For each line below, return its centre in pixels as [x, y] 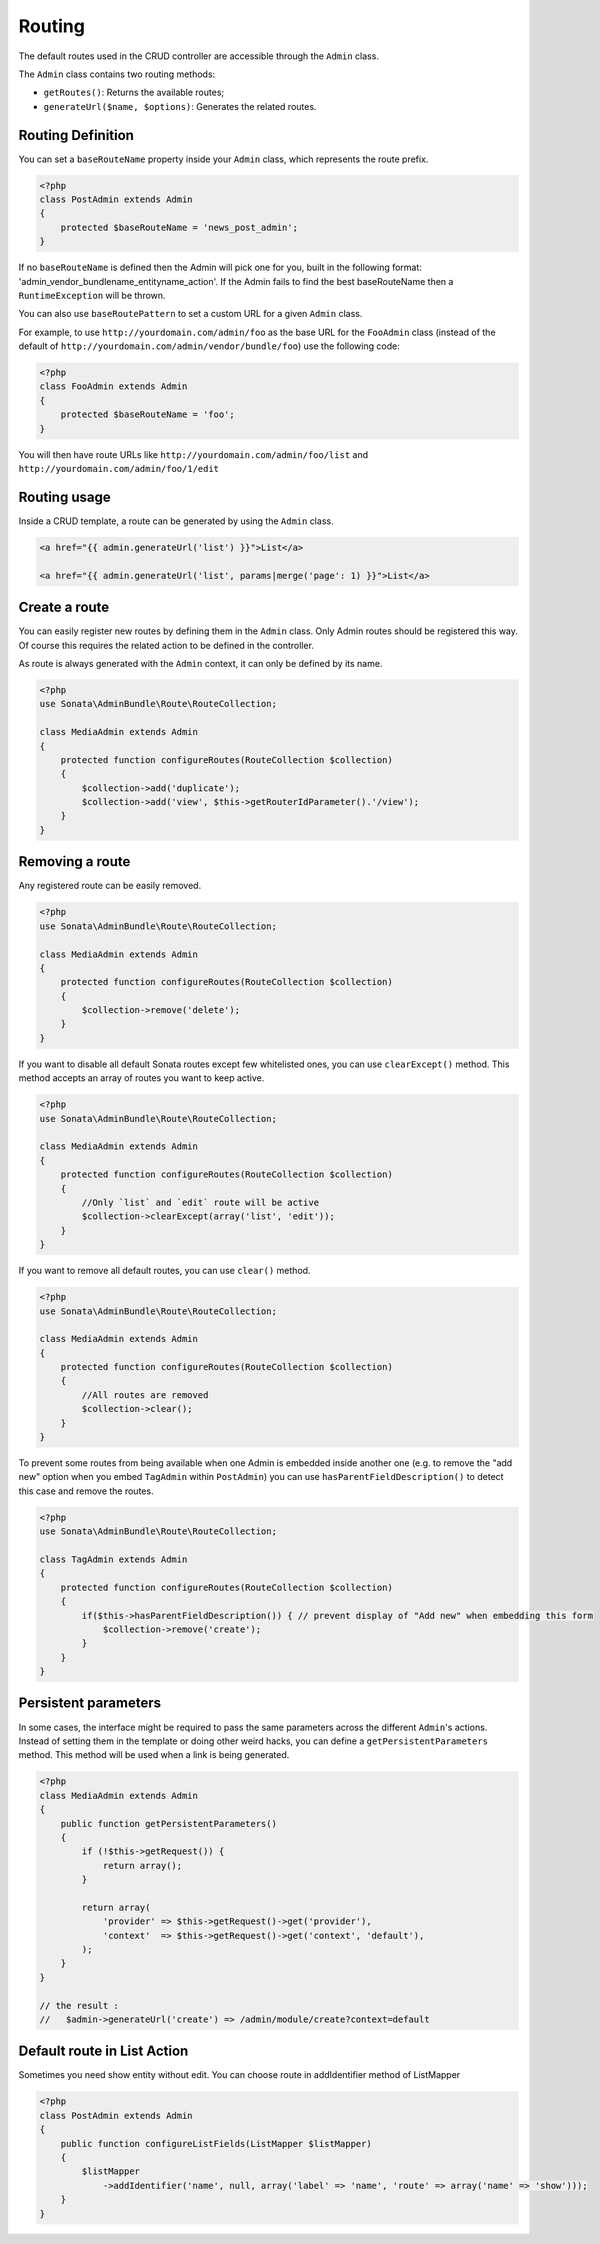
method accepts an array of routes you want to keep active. [141, 1078]
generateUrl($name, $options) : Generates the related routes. [180, 106]
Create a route [64, 607]
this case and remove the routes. [86, 1491]
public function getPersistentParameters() [168, 1823]
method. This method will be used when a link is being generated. [154, 1755]
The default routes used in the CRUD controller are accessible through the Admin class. [199, 56]
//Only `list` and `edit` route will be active [200, 1202]
